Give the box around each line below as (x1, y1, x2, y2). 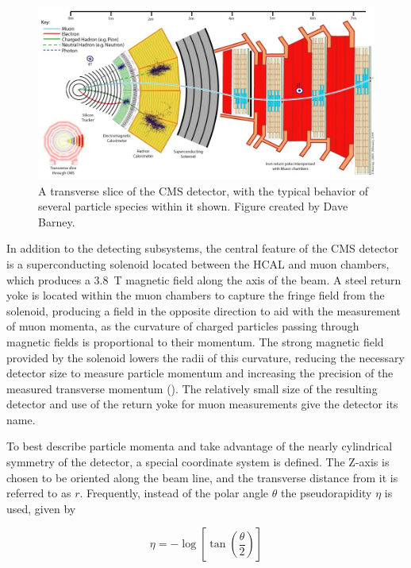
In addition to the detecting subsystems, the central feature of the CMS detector (6, 240, 399, 257)
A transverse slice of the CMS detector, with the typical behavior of (38, 182, 369, 199)
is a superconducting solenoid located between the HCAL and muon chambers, (6, 255, 390, 272)
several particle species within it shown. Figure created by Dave (38, 198, 348, 214)
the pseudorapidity (280, 485, 372, 501)
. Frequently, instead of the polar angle (79, 485, 269, 501)
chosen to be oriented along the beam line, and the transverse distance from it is (6, 469, 398, 485)
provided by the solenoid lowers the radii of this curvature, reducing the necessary (6, 349, 405, 365)
